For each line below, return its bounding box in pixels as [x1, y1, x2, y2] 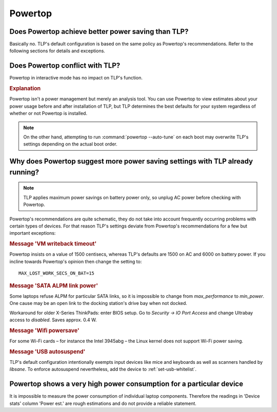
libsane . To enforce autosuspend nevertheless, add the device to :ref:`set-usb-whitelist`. [9, 366, 197, 373]
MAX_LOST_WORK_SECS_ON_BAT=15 [18, 271, 95, 276]
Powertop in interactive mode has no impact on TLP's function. [9, 75, 143, 81]
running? [9, 168, 39, 176]
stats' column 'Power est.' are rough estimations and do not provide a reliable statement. [9, 400, 197, 406]
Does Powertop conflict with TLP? [9, 61, 121, 70]
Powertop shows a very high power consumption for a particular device [9, 380, 244, 388]
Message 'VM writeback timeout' [9, 240, 97, 248]
